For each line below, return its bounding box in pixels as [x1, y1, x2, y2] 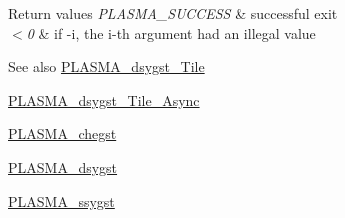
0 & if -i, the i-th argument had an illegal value [26, 22, 316, 43]
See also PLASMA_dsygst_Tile [8, 56, 205, 77]
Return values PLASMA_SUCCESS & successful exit [8, 3, 338, 23]
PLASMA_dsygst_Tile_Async [8, 89, 200, 110]
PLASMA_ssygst [8, 190, 115, 211]
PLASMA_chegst [8, 123, 117, 144]
